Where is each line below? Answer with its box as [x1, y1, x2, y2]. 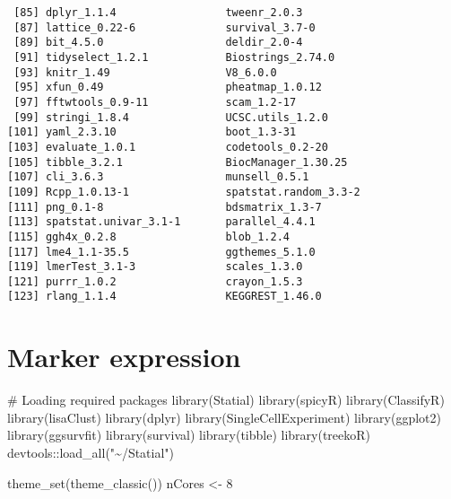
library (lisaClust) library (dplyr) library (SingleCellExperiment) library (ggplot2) [7, 407, 441, 426]
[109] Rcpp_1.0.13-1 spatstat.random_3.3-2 [7, 185, 360, 198]
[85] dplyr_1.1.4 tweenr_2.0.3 [13, 6, 303, 19]
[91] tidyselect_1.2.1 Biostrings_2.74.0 [13, 50, 335, 64]
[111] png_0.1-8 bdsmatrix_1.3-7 [7, 200, 322, 214]
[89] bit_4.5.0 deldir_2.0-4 [13, 36, 303, 49]
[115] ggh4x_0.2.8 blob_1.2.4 [7, 230, 290, 243]
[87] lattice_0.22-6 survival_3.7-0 [13, 21, 316, 34]
